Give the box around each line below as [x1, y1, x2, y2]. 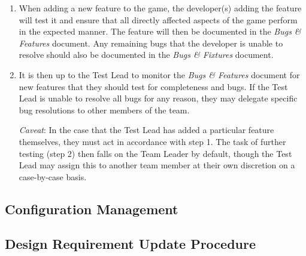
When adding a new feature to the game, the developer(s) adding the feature [19, 2, 302, 14]
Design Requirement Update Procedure [5, 235, 256, 253]
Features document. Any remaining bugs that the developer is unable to [19, 36, 283, 49]
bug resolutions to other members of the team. [19, 103, 190, 116]
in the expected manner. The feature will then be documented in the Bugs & [19, 25, 301, 38]
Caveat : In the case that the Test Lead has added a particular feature [19, 124, 274, 136]
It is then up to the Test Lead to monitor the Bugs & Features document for [19, 68, 300, 81]
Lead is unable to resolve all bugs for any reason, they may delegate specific [19, 92, 298, 104]
